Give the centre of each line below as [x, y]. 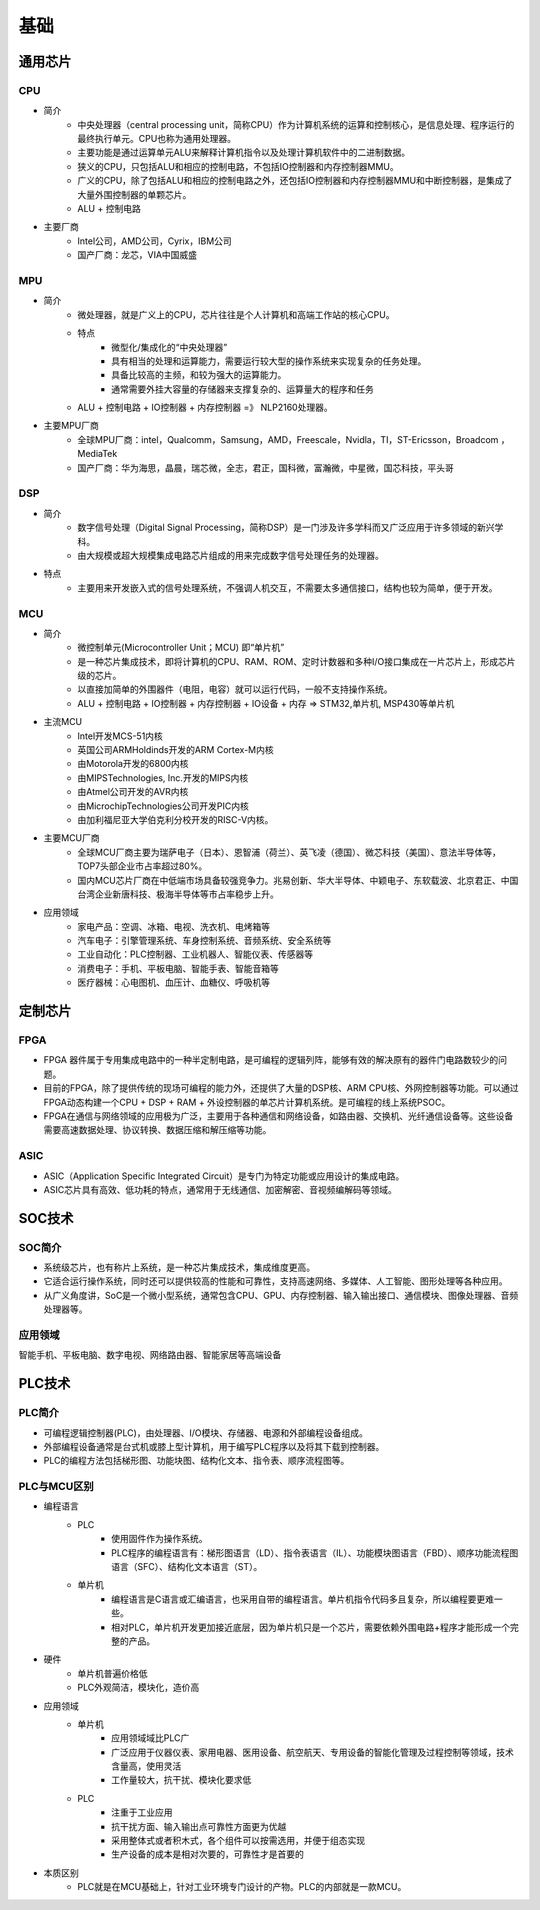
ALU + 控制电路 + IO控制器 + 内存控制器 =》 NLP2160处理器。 [205, 407]
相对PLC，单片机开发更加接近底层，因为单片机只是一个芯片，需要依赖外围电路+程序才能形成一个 [310, 1627]
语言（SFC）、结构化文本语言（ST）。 [187, 1567]
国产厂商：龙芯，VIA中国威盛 [137, 255]
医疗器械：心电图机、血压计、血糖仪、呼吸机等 [173, 982]
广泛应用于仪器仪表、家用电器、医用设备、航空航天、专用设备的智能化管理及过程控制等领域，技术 [312, 1752]
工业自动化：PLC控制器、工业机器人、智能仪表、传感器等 [195, 954]
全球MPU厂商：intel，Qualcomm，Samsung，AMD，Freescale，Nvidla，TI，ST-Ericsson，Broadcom [288, 439]
